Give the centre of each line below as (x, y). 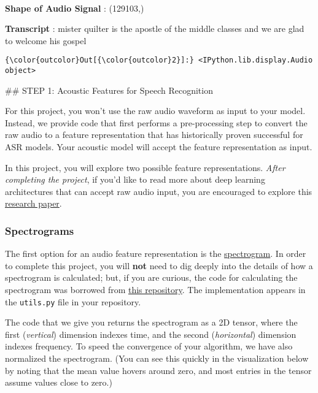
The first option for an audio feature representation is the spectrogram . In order (156, 254)
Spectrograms (40, 230)
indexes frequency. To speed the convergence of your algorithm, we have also (149, 346)
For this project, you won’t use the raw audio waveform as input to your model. (155, 111)
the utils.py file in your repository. (73, 301)
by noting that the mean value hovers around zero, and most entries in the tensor (158, 370)
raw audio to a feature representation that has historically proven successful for (154, 135)
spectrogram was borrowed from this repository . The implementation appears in (155, 290)
